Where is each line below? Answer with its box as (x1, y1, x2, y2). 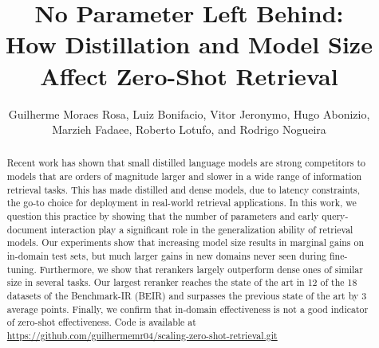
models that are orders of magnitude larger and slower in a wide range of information (6, 170, 362, 183)
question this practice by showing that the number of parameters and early (6, 209, 319, 223)
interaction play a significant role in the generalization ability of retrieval (50, 222, 353, 236)
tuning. (6, 262, 37, 276)
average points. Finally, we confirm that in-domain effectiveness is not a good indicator (6, 302, 369, 315)
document (6, 222, 48, 236)
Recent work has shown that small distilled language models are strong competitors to (6, 156, 366, 170)
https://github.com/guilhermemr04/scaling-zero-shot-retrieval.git (6, 329, 278, 342)
